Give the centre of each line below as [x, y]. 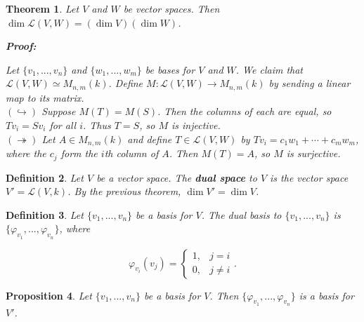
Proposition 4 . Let [49, 295]
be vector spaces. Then [171, 8]
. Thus [97, 125]
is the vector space [309, 177]
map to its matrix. [45, 97]
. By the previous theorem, [124, 191]
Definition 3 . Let [45, 214]
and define [150, 139]
